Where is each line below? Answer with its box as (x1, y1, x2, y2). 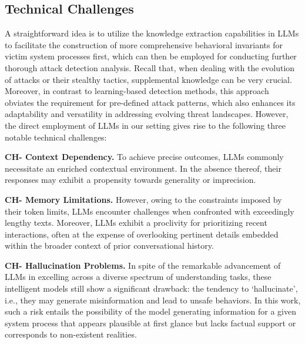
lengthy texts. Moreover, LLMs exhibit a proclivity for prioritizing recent (5, 216, 267, 229)
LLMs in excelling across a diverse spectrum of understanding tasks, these (5, 270, 272, 283)
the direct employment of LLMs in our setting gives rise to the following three (5, 119, 286, 131)
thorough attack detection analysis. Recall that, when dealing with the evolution (5, 61, 295, 74)
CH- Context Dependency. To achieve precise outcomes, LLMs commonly (5, 151, 284, 163)
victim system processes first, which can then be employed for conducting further (5, 50, 297, 62)
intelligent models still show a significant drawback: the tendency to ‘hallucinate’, (5, 282, 298, 295)
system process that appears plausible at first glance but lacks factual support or (5, 316, 296, 329)
